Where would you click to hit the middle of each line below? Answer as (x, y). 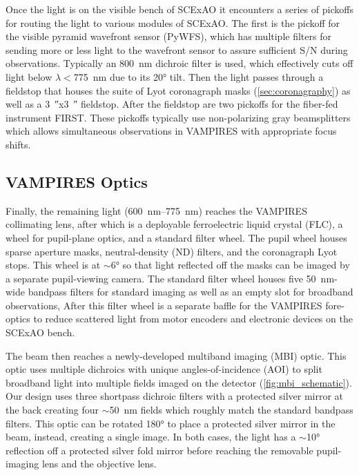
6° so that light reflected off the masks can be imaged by (230, 265)
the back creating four (52, 410)
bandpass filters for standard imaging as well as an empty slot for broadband (191, 292)
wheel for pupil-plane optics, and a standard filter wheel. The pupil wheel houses (176, 237)
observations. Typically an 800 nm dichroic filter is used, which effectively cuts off (179, 63)
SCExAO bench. (40, 332)
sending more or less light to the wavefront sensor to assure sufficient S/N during (177, 49)
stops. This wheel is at (53, 265)
